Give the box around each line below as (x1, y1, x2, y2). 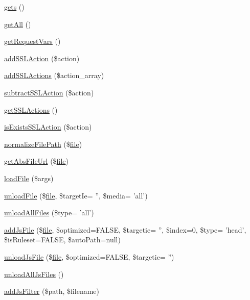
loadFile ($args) (4, 172, 54, 183)
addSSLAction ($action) (4, 53, 80, 63)
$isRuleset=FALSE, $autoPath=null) (4, 234, 121, 245)
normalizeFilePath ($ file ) (4, 138, 82, 149)
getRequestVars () (4, 36, 61, 46)
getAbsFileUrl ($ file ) (4, 156, 69, 166)
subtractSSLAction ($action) (4, 87, 94, 97)
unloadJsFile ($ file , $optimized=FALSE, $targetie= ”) (4, 251, 174, 262)
